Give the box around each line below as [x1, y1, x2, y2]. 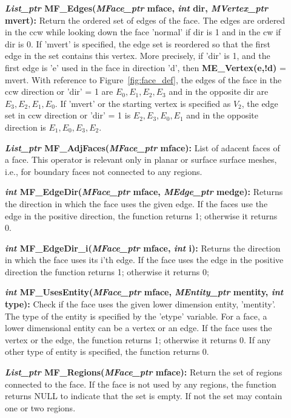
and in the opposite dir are [169, 85, 269, 98]
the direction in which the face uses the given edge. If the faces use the [5, 197, 268, 210]
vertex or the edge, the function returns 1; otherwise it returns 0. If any [5, 333, 271, 346]
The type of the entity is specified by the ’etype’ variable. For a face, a [5, 309, 267, 322]
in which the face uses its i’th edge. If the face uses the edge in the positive [5, 253, 284, 266]
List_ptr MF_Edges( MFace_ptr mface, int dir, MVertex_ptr [5, 2, 268, 14]
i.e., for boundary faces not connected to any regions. [5, 165, 202, 177]
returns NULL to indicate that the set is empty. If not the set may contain [5, 389, 283, 402]
